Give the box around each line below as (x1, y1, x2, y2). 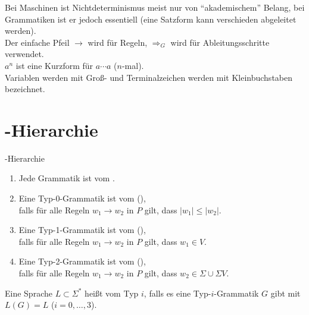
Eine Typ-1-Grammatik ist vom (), (18, 223, 146, 236)
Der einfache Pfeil (5, 36, 70, 48)
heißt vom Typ (85, 286, 139, 299)
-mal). (121, 59, 144, 71)
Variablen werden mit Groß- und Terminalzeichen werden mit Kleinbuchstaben (5, 71, 292, 83)
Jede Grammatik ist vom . (18, 172, 115, 184)
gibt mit (270, 286, 301, 299)
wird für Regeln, (88, 36, 148, 48)
